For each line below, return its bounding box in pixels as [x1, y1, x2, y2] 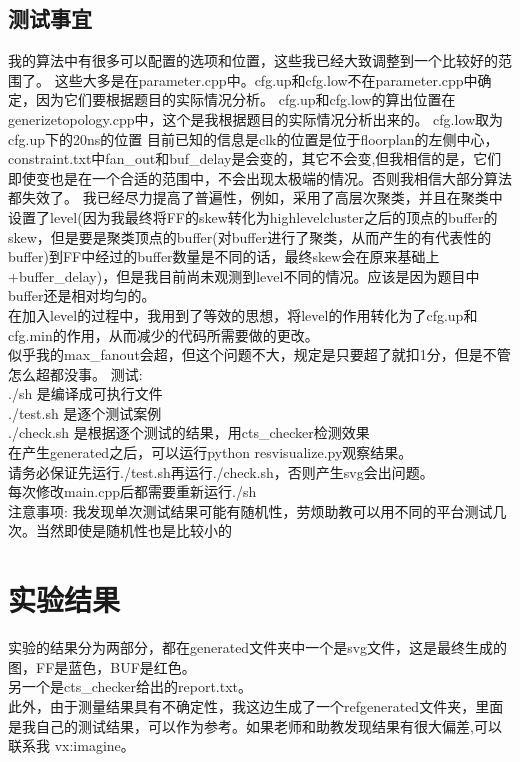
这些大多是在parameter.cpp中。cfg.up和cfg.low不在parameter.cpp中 [54, 69, 478, 90]
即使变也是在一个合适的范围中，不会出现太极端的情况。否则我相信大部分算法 [8, 167, 512, 188]
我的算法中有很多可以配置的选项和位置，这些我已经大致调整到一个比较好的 [8, 50, 498, 71]
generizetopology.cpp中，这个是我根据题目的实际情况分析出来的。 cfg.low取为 [8, 108, 504, 129]
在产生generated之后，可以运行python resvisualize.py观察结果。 [8, 442, 413, 463]
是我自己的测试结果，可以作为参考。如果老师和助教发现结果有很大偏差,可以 [8, 715, 502, 736]
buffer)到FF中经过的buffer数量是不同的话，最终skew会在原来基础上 [8, 246, 440, 267]
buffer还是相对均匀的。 [8, 285, 156, 306]
